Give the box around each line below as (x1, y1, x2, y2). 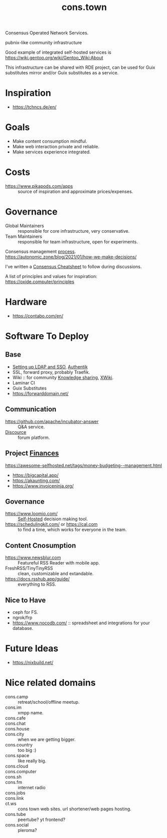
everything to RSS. (18, 581, 57, 587)
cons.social (5, 821, 29, 828)
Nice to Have (5, 596, 46, 604)
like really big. (18, 758, 47, 764)
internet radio (18, 784, 46, 790)
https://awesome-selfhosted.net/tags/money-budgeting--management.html (5, 462, 162, 469)
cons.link (5, 795, 24, 801)
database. (12, 625, 34, 631)
